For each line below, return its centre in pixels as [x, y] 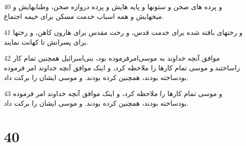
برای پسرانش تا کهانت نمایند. [46, 41]
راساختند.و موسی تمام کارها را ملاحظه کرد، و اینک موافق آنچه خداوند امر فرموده [122, 67]
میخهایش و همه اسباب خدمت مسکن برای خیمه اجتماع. [84, 16]
